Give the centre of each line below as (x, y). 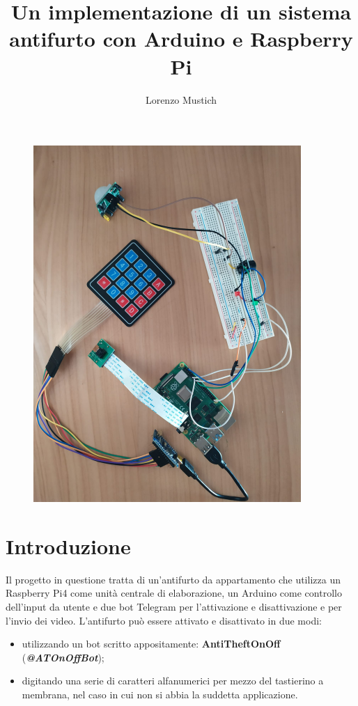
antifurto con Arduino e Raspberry (181, 39)
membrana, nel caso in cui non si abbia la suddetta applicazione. (160, 694)
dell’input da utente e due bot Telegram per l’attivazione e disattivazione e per (174, 606)
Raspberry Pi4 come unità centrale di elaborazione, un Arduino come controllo (174, 593)
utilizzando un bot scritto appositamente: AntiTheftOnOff (151, 644)
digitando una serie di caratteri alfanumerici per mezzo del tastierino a (173, 681)
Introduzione (68, 546)
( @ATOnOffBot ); (63, 657)
